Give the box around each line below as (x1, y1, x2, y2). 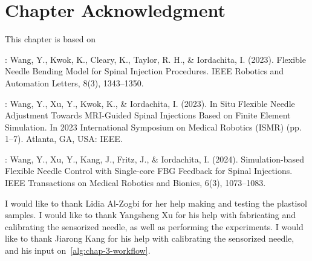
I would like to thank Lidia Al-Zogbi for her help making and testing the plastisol (5, 196, 307, 209)
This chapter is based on (5, 33, 96, 45)
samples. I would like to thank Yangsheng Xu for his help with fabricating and (5, 208, 296, 221)
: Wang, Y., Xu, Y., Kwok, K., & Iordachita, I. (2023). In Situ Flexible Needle (5, 97, 295, 109)
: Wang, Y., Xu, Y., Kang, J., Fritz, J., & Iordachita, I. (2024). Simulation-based (5, 152, 305, 165)
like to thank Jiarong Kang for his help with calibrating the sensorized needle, (5, 232, 294, 245)
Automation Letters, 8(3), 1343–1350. (5, 76, 144, 89)
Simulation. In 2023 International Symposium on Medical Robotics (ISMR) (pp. (5, 120, 302, 133)
